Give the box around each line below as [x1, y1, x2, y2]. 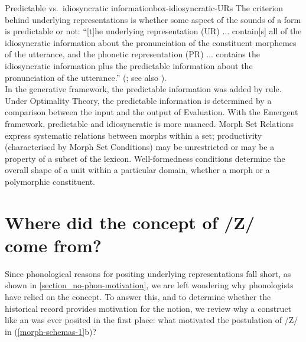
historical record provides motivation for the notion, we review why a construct [5, 302, 292, 314]
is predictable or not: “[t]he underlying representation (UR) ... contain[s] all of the [5, 25, 302, 37]
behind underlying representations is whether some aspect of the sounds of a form [5, 13, 301, 25]
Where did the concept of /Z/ [5, 210, 255, 234]
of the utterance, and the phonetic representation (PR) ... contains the [5, 48, 260, 60]
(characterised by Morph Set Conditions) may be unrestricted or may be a [5, 141, 275, 153]
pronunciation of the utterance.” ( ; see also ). [5, 71, 167, 83]
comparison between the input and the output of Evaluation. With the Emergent [5, 106, 298, 118]
